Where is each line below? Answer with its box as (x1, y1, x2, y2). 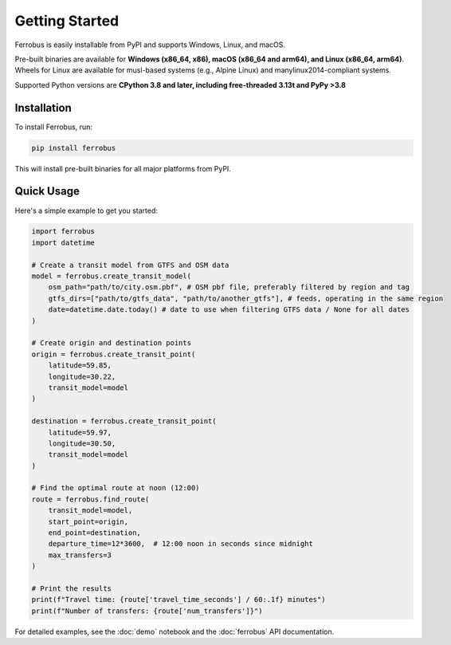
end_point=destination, (48, 529, 141, 537)
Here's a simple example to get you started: (14, 206, 159, 215)
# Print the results (31, 584, 112, 593)
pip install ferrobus (31, 144, 116, 152)
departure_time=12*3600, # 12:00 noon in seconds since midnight (48, 539, 314, 549)
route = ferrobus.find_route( (31, 494, 150, 504)
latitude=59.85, (48, 361, 112, 370)
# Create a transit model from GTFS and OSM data (31, 260, 229, 269)
